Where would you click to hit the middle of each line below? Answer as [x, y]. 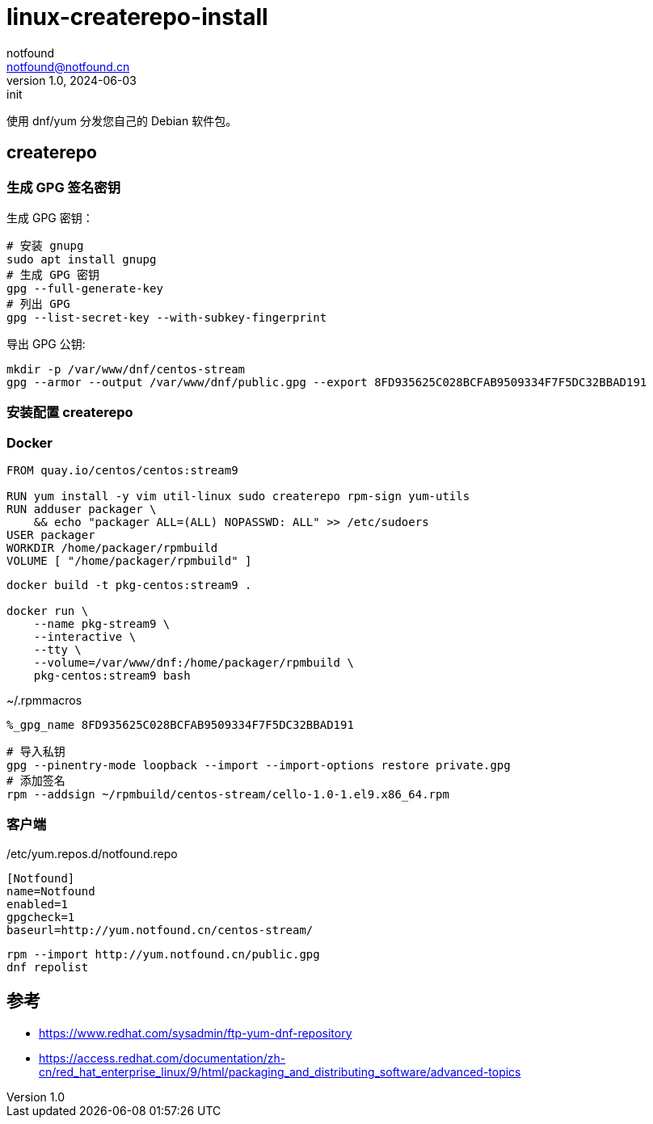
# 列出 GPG [38, 303]
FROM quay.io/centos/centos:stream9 [122, 471]
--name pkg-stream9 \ [102, 624]
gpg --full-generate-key [85, 288]
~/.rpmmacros [44, 701]
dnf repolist [48, 967]
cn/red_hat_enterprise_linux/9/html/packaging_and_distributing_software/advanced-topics [280, 1071]
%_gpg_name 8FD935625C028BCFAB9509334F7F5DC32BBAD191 [180, 725]
